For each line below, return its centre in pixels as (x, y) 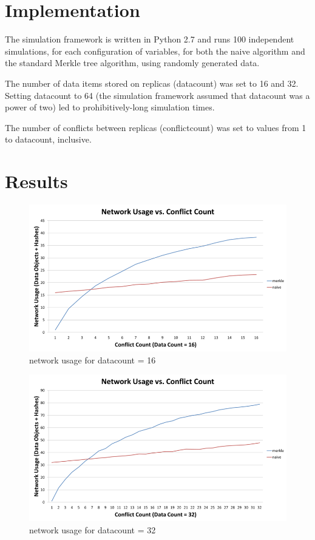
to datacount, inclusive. (48, 139)
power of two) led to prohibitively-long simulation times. (110, 107)
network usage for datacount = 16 (93, 359)
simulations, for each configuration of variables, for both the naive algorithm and (155, 51)
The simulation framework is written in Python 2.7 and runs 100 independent (150, 39)
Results (36, 181)
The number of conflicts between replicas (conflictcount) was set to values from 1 (156, 127)
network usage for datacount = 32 (93, 530)
